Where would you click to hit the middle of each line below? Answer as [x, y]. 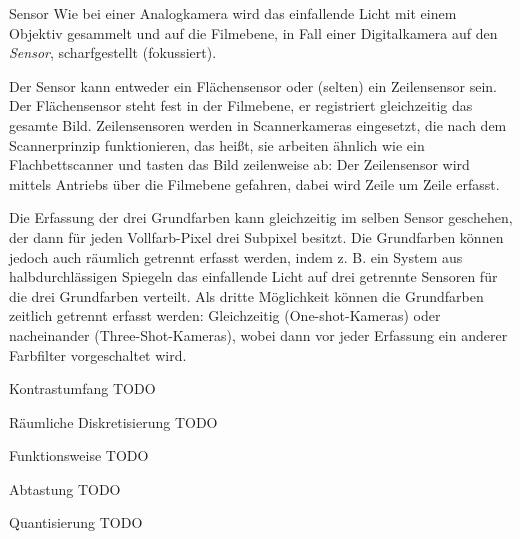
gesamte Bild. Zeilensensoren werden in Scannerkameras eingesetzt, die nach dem [258, 124]
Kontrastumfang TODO [82, 388]
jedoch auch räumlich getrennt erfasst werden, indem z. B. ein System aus [236, 256]
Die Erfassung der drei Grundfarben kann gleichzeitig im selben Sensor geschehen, [261, 217]
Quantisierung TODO [76, 522]
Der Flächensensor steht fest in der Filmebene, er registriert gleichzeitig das [241, 105]
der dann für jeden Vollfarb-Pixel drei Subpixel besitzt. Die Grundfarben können [256, 236]
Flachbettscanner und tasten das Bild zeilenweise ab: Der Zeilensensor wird [239, 164]
